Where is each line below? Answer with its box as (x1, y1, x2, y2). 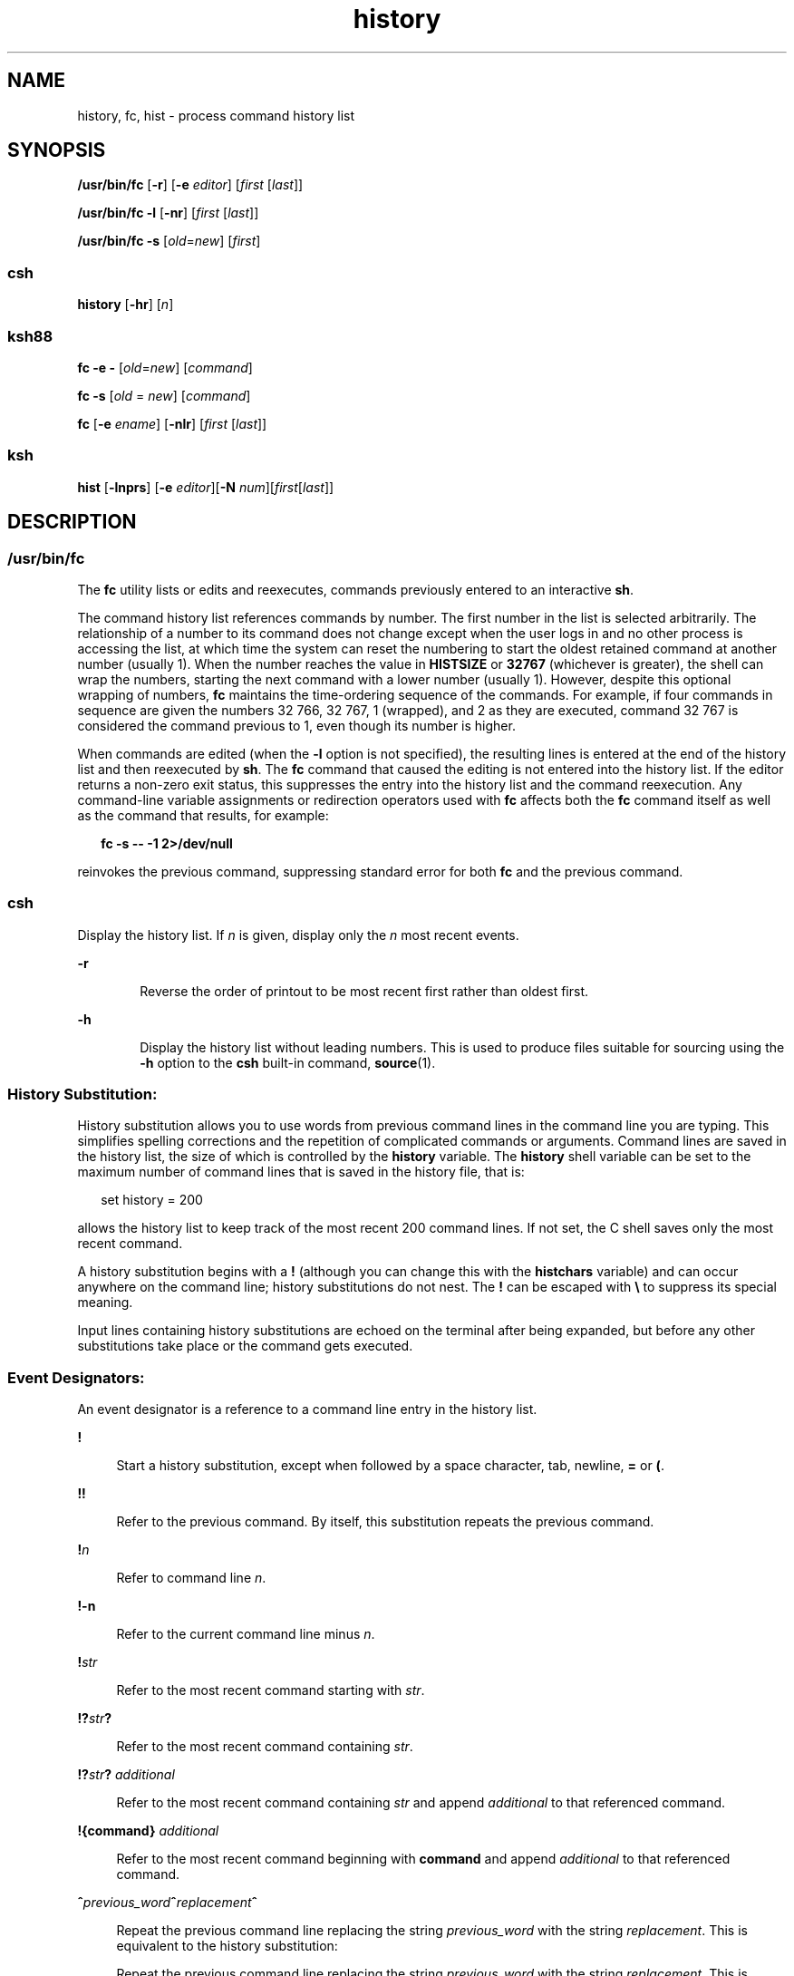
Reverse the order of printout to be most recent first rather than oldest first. (140, 983, 588, 999)
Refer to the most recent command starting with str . (116, 1682, 425, 1699)
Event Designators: (7, 1368, 145, 1387)
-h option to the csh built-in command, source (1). (140, 1054, 436, 1070)
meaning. (77, 1294, 133, 1311)
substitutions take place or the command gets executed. (77, 1338, 413, 1354)
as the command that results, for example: (77, 807, 329, 823)
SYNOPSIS (7, 139, 106, 162)
